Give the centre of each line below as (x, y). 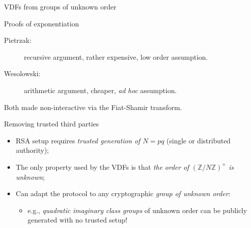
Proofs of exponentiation (42, 23)
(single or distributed (198, 140)
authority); (32, 150)
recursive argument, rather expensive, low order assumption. (116, 57)
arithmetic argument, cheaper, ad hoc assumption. (100, 90)
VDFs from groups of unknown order (60, 6)
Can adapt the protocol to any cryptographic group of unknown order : (123, 193)
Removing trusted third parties (52, 124)
